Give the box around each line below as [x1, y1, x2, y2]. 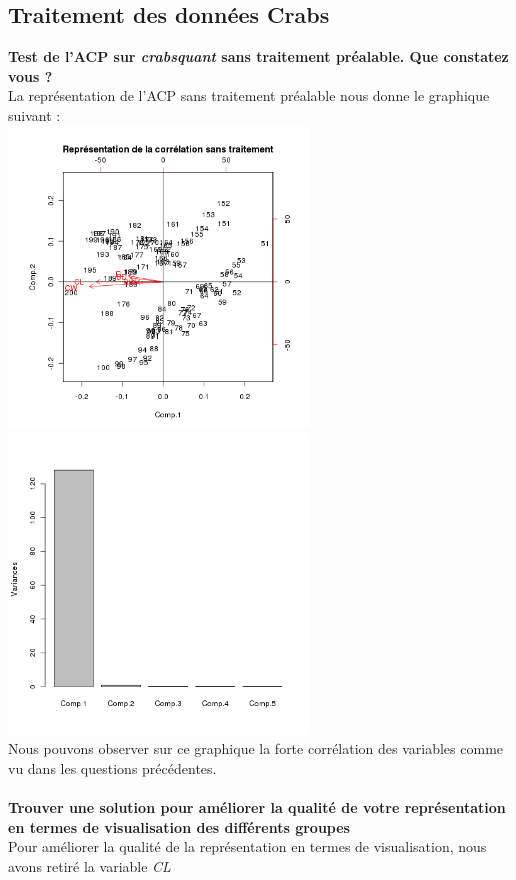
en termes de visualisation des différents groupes [8, 816, 350, 837]
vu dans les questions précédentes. [8, 758, 217, 779]
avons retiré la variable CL [8, 856, 171, 877]
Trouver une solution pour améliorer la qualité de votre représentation [8, 797, 506, 818]
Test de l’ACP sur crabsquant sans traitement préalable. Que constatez [8, 46, 509, 67]
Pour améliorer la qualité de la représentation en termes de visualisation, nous [8, 836, 487, 857]
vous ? [8, 65, 53, 86]
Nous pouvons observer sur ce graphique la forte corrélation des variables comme [8, 738, 504, 759]
